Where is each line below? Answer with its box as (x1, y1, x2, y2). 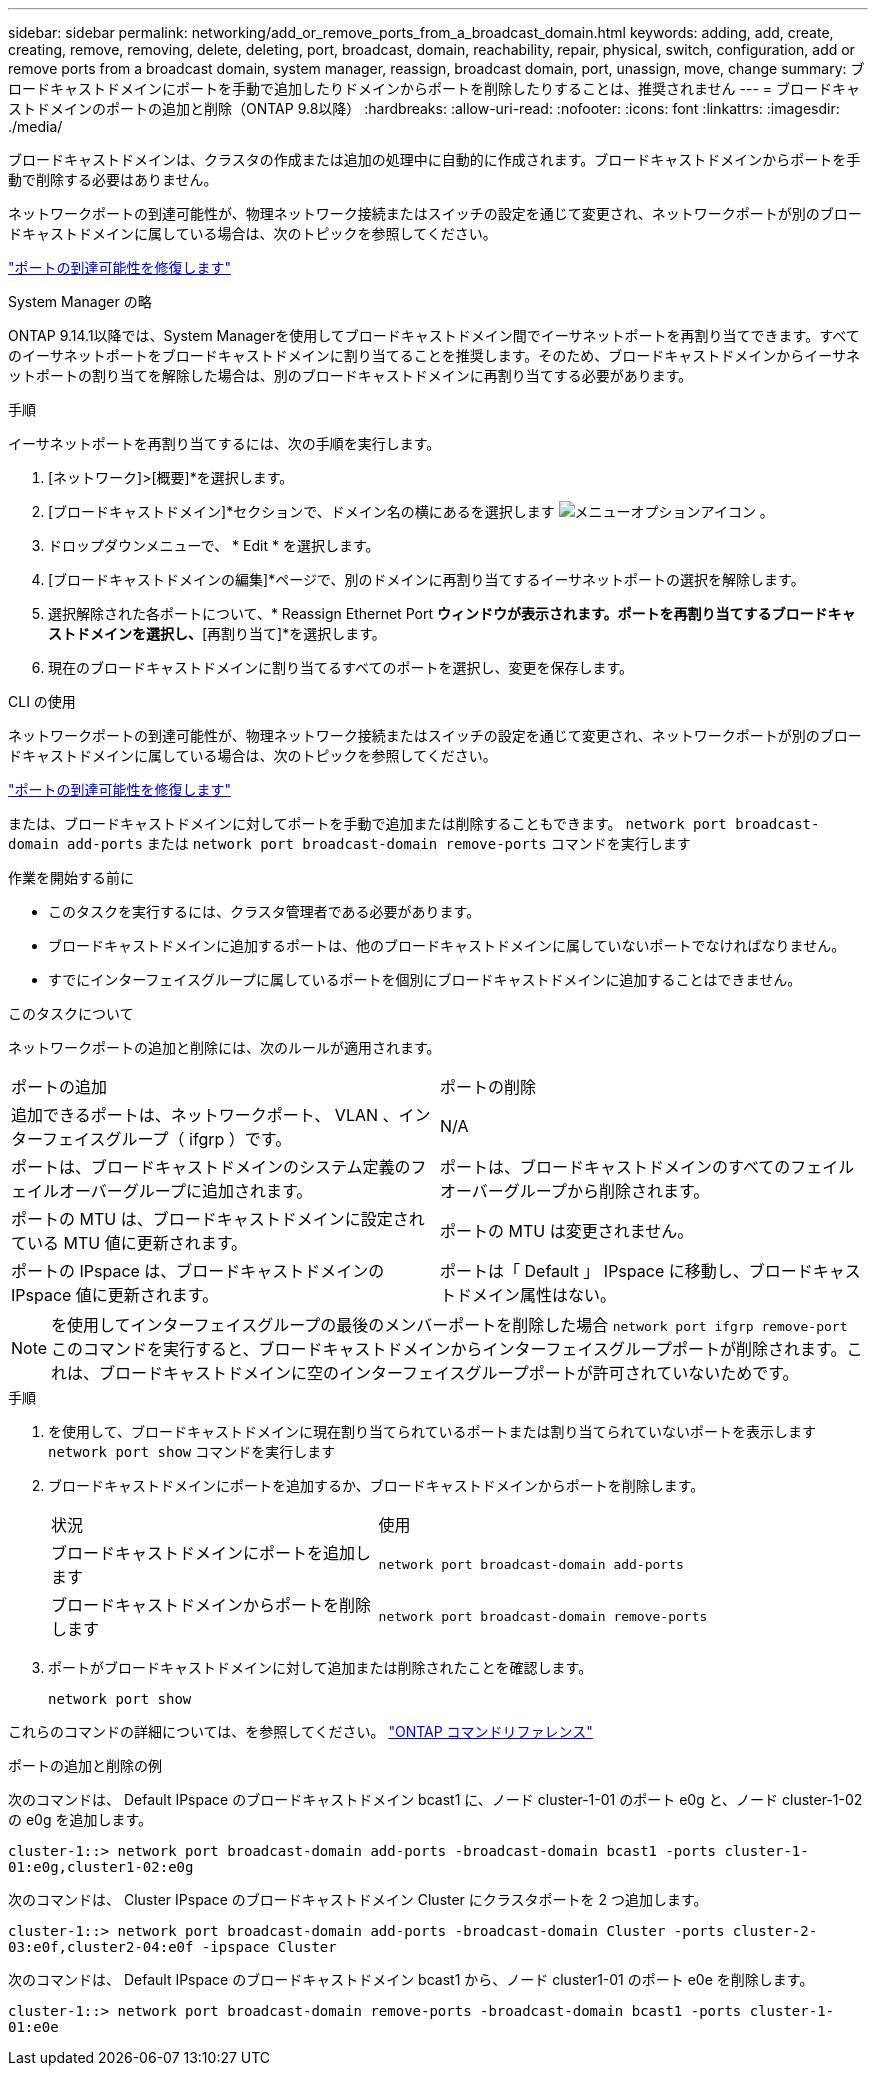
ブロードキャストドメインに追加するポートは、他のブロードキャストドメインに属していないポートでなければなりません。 (48, 937, 846, 954)
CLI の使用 (8, 693, 76, 710)
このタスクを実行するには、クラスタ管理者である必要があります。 (48, 903, 481, 920)
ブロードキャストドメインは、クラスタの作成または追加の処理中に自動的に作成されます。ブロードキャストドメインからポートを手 (8, 151, 861, 168)
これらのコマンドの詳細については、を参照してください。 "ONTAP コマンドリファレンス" (8, 1723, 593, 1740)
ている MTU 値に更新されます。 (11, 1233, 248, 1253)
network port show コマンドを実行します (48, 1443, 336, 1460)
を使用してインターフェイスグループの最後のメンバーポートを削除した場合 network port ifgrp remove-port (51, 1315, 848, 1335)
